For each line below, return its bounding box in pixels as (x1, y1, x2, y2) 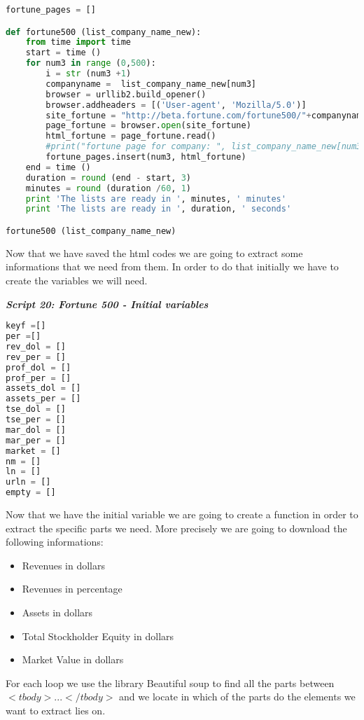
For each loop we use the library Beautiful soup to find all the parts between (6, 675, 335, 690)
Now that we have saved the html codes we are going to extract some (6, 245, 303, 260)
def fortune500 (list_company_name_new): (6, 27, 202, 37)
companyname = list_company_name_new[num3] (45, 78, 256, 89)
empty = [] (6, 487, 56, 498)
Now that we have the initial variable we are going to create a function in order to (6, 507, 358, 522)
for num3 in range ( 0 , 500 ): (25, 58, 156, 69)
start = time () (25, 48, 101, 58)
